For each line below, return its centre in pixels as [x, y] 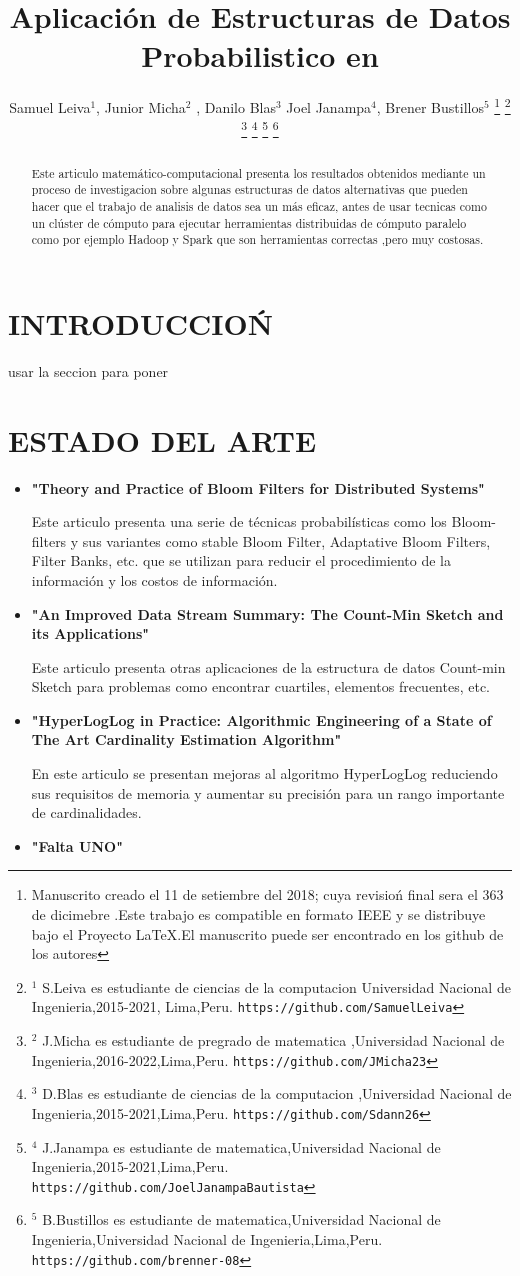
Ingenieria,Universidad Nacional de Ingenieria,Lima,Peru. [207, 1239]
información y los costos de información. [154, 579]
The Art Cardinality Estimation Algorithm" [186, 739]
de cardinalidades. [86, 812]
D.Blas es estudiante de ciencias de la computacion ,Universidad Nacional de [277, 1093]
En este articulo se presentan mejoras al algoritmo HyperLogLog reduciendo [264, 773]
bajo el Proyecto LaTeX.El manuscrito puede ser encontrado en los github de [267, 933]
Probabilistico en [260, 55]
